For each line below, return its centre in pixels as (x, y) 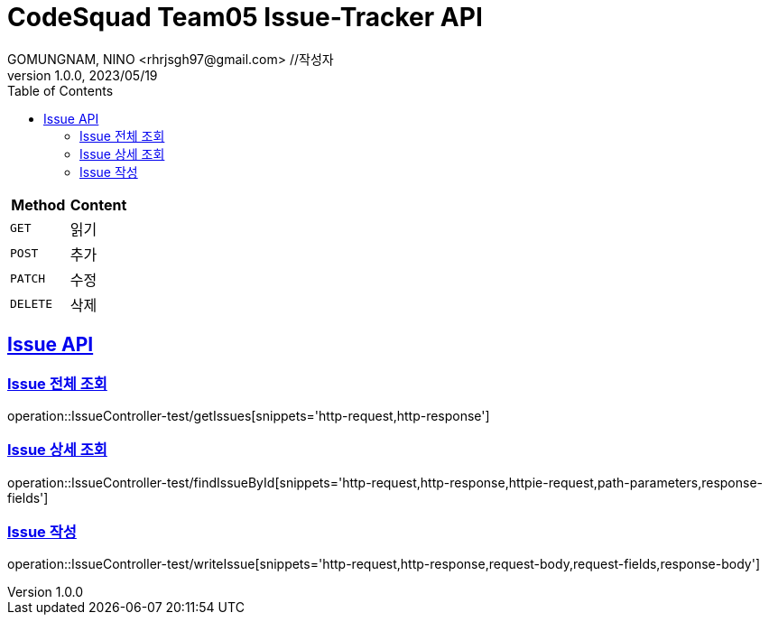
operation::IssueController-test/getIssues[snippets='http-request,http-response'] (249, 415)
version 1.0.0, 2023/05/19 (83, 75)
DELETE (31, 304)
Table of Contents (60, 90)
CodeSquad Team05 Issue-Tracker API (245, 17)
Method (38, 204)
